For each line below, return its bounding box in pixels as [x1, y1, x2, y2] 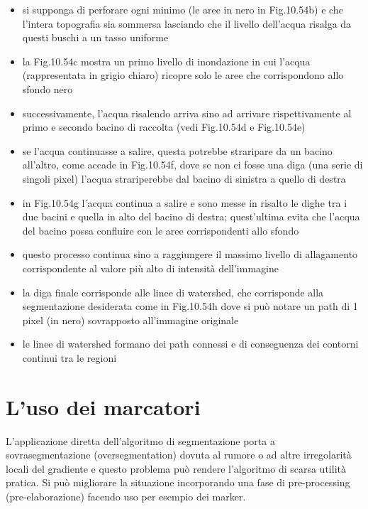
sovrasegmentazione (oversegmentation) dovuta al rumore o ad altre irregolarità [6, 447, 352, 462]
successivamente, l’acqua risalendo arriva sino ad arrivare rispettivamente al [22, 105, 352, 120]
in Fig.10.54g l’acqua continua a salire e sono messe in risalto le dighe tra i [22, 195, 347, 210]
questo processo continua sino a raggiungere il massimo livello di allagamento [22, 247, 358, 262]
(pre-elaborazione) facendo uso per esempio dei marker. [6, 488, 246, 503]
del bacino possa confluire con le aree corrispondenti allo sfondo [22, 223, 299, 237]
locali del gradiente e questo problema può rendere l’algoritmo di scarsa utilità [6, 461, 346, 476]
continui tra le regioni [22, 350, 117, 365]
